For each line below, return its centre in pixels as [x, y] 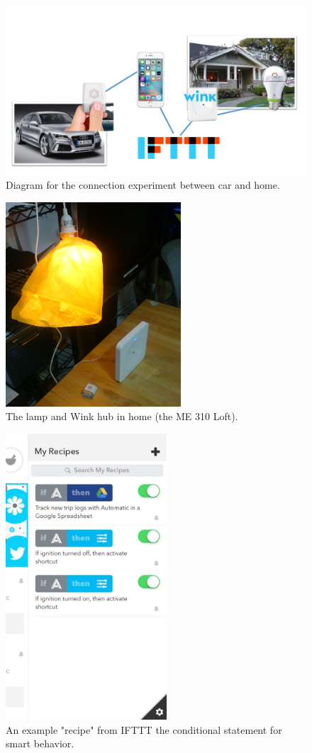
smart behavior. [40, 743]
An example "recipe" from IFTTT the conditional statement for [144, 729]
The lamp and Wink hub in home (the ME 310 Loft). [122, 416]
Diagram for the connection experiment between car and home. [143, 185]
